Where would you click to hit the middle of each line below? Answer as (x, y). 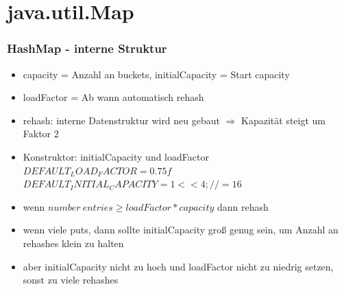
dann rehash (243, 206)
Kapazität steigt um (284, 120)
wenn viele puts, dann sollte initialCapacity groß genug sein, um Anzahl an (181, 230)
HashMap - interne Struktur (87, 48)
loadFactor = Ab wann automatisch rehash (113, 97)
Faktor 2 (41, 134)
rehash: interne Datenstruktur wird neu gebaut (121, 120)
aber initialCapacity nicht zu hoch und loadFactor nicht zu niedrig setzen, (178, 266)
